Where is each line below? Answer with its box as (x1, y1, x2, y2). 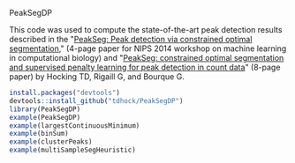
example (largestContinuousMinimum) (9, 121, 140, 130)
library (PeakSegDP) (9, 105, 81, 114)
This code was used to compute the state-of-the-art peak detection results (9, 25, 283, 34)
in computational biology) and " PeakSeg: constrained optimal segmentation (9, 53, 284, 63)
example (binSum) (9, 130, 69, 138)
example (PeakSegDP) (9, 113, 81, 122)
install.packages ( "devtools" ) (9, 88, 121, 97)
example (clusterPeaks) (9, 137, 93, 146)
